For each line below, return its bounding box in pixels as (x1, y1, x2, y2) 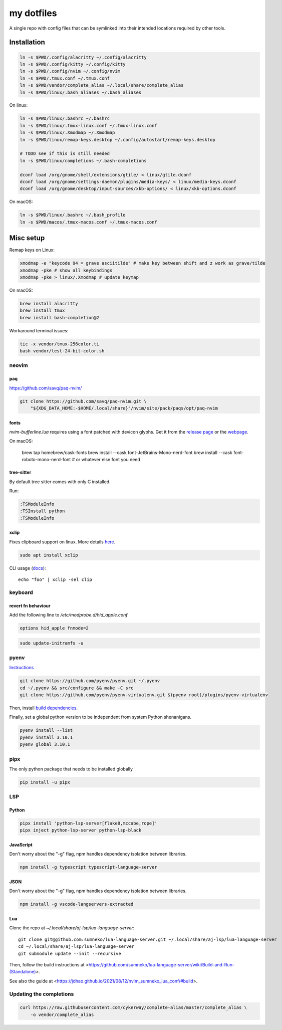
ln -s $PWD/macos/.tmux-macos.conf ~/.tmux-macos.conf (20, 219, 157, 225)
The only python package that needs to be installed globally (9, 766, 133, 772)
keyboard (9, 589, 34, 596)
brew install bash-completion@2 (20, 315, 100, 320)
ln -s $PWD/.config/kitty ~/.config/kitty (20, 61, 126, 67)
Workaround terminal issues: (9, 327, 69, 333)
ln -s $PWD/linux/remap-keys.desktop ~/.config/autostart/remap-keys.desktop (20, 137, 215, 142)
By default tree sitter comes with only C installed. (9, 479, 111, 485)
